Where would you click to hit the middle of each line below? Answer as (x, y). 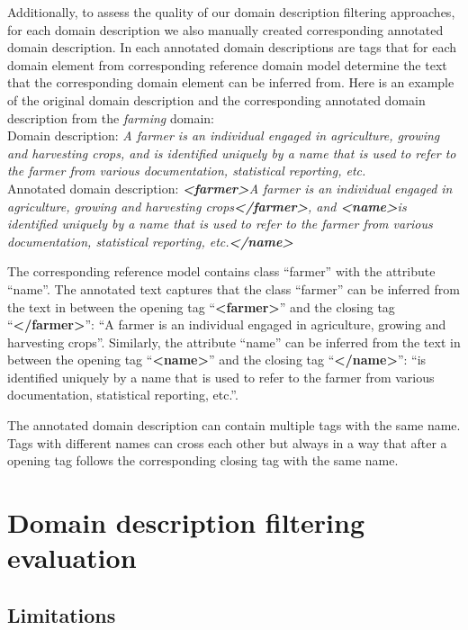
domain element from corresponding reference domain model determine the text (227, 64)
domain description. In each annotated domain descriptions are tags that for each (232, 47)
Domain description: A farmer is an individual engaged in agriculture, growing (224, 135)
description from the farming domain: (111, 117)
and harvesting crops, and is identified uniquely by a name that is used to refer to (232, 153)
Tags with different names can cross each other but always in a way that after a (227, 442)
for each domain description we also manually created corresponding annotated (225, 29)
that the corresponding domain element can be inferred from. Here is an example (231, 82)
